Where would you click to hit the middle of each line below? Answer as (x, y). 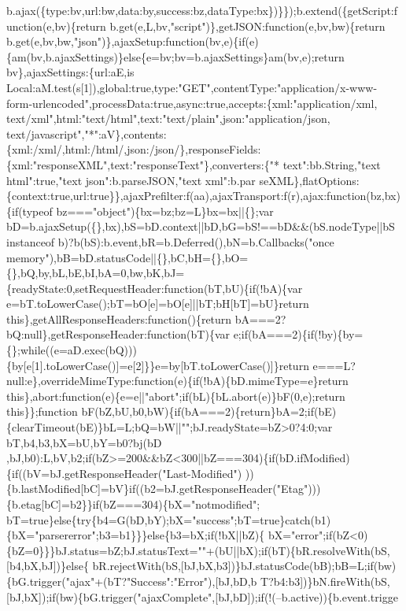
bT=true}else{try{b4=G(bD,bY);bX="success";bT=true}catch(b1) (169, 519)
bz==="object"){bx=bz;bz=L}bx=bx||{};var (165, 211)
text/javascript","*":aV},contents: (87, 133)
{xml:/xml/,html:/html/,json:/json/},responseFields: (134, 149)
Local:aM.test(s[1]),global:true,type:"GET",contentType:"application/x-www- (192, 87)
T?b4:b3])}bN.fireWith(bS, (325, 581)
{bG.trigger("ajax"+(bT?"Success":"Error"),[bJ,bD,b (132, 581)
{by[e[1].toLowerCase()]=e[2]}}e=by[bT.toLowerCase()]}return (158, 365)
